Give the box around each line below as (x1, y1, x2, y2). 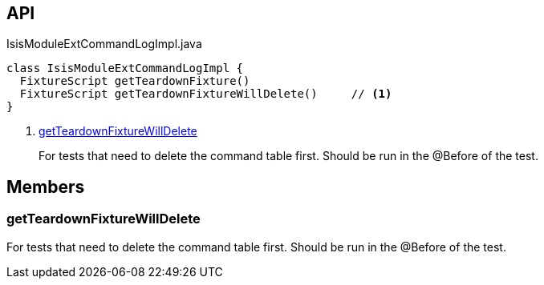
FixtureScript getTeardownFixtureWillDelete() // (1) (19, 87, 392, 101)
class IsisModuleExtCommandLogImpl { (6, 62, 244, 75)
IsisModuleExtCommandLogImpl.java (6, 37, 202, 51)
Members (6, 176, 85, 197)
